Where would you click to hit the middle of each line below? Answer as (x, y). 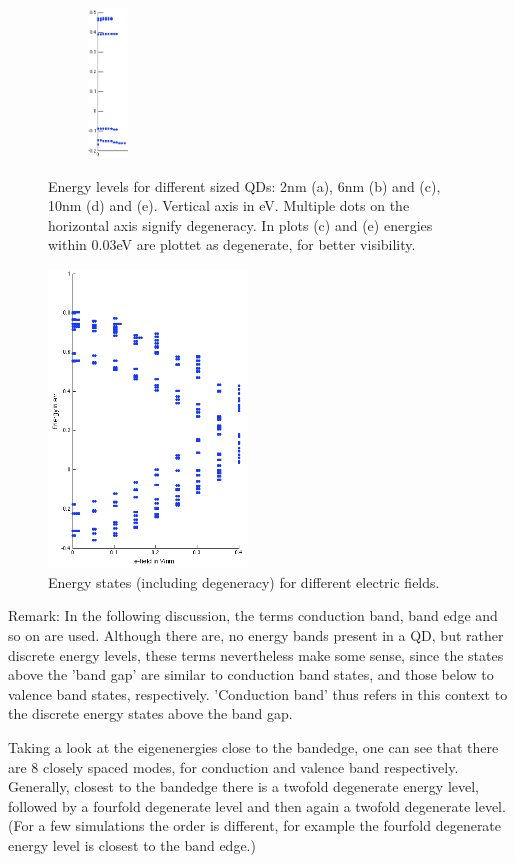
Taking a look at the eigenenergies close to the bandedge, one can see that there (253, 746)
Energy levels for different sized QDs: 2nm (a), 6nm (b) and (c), (244, 185)
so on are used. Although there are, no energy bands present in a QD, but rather (256, 634)
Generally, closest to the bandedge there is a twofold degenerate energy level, (244, 786)
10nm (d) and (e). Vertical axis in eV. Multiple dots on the (229, 205)
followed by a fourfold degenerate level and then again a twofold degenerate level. (257, 805)
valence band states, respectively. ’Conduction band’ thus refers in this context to (258, 693)
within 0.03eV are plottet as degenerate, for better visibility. (232, 244)
